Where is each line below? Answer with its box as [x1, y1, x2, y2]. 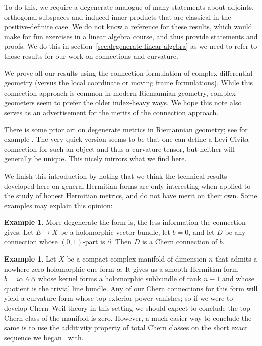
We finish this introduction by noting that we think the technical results [4, 170, 227, 181]
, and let [188, 226, 215, 237]
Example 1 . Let [4, 253, 56, 264]
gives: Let [4, 226, 34, 237]
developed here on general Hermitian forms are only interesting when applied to [4, 180, 251, 191]
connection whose [4, 236, 58, 247]
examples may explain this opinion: [4, 200, 113, 210]
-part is [83, 236, 105, 247]
